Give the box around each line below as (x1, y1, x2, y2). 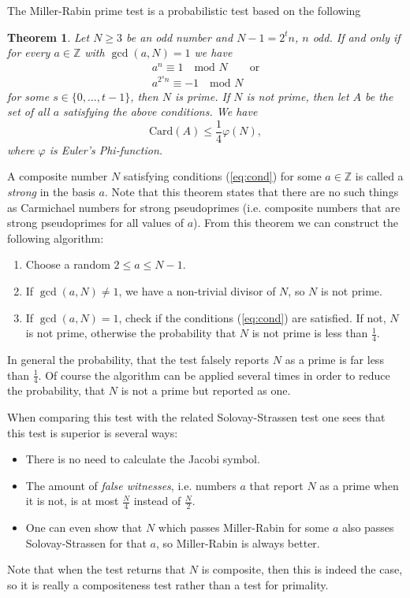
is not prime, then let (246, 87, 349, 104)
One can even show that (25, 519, 143, 536)
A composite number (7, 168, 108, 184)
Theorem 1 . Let (7, 28, 90, 45)
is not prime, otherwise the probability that (25, 325, 237, 341)
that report (249, 477, 304, 493)
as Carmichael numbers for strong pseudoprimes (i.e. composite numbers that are (7, 199, 401, 215)
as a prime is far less (285, 351, 384, 367)
